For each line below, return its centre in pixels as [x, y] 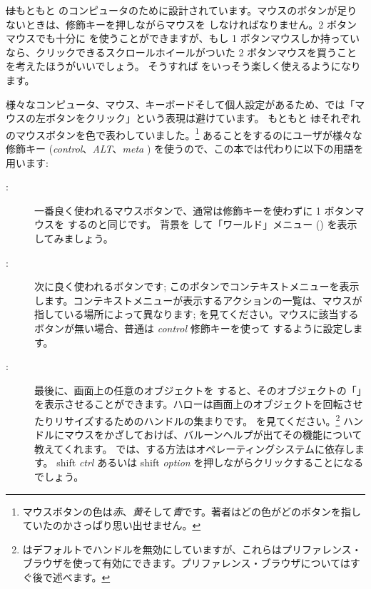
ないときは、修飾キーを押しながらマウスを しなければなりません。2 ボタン [181, 24]
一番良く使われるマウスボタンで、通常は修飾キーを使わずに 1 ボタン [194, 210]
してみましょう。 [74, 238]
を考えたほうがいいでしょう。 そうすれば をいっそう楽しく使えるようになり [183, 66]
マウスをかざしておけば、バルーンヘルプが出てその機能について [213, 435]
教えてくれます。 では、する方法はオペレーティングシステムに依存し [194, 448]
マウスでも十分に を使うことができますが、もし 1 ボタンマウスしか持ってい [183, 38]
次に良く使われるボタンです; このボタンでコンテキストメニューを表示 [197, 286]
